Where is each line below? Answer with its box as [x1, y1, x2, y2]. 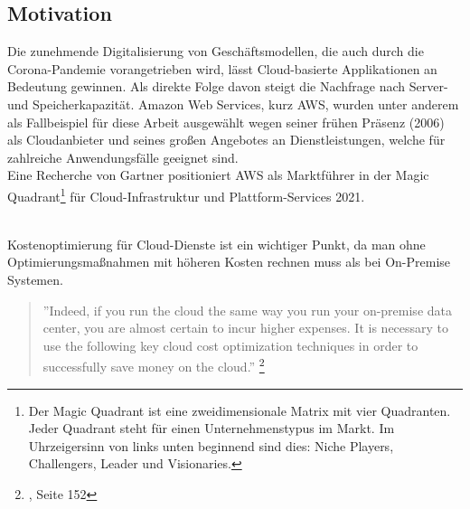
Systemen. [7, 269, 63, 288]
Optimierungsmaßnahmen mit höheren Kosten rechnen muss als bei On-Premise [7, 252, 451, 271]
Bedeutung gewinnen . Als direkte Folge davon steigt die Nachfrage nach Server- [7, 77, 448, 96]
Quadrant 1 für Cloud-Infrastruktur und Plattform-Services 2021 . [7, 184, 365, 205]
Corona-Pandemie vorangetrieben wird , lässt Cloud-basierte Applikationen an [7, 59, 437, 78]
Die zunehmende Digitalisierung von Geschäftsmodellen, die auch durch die [7, 42, 424, 61]
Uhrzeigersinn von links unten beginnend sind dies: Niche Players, [28, 436, 394, 455]
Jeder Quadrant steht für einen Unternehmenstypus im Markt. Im [28, 419, 395, 438]
